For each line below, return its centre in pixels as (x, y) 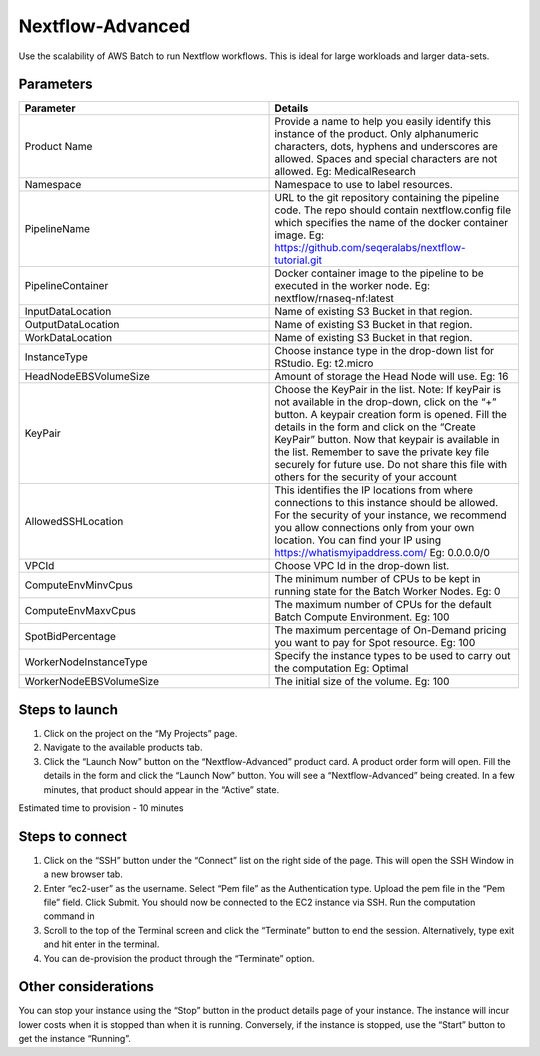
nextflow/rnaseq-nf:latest (334, 298)
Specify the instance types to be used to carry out (392, 656)
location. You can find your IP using (358, 540)
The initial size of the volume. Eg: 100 (362, 682)
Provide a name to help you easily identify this (383, 122)
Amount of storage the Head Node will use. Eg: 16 (391, 377)
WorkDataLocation (68, 338)
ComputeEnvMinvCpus (79, 585)
